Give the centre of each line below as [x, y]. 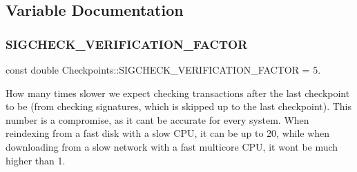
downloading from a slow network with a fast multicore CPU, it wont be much [172, 146]
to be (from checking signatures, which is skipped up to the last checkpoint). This [179, 106]
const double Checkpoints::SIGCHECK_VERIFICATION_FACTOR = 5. [163, 69]
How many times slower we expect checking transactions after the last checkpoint [178, 93]
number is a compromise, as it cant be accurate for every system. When [157, 119]
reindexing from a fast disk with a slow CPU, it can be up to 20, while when [168, 133]
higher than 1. [36, 160]
